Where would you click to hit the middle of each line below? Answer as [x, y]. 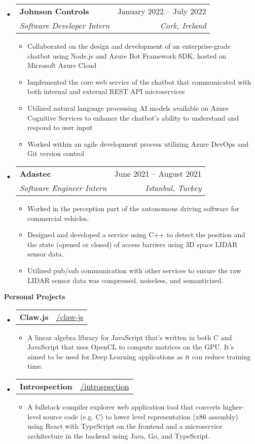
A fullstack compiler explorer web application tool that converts [124, 407]
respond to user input [60, 127]
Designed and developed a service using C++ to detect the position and [136, 235]
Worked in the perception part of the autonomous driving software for [133, 208]
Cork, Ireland [183, 25]
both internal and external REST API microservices [106, 91]
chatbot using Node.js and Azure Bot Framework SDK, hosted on [127, 55]
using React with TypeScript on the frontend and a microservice [125, 426]
